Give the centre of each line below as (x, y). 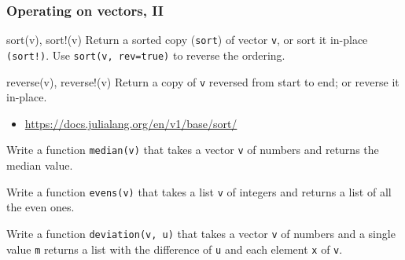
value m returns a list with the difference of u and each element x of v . (175, 249)
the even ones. (40, 207)
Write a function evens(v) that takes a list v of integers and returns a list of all (199, 191)
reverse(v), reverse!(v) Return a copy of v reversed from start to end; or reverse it (203, 81)
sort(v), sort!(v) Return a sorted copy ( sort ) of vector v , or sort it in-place (187, 40)
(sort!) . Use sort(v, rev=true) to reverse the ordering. (146, 55)
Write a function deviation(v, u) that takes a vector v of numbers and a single (201, 233)
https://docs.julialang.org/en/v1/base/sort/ (131, 123)
